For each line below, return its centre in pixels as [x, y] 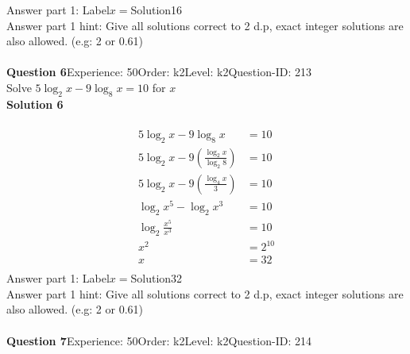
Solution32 [157, 278]
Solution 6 [35, 104]
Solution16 [157, 10]
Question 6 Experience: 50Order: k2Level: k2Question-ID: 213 [159, 72]
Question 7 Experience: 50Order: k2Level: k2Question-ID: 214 [159, 340]
